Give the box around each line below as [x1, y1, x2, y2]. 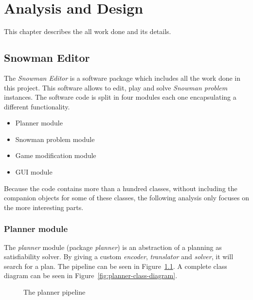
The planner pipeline [23, 287, 86, 297]
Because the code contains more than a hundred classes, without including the [4, 183, 237, 193]
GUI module [15, 167, 53, 177]
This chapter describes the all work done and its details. [4, 26, 171, 36]
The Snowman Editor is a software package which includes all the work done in [4, 72, 241, 83]
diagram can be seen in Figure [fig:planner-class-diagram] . [4, 270, 178, 281]
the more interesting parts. [4, 202, 84, 212]
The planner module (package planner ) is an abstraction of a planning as [4, 242, 222, 252]
